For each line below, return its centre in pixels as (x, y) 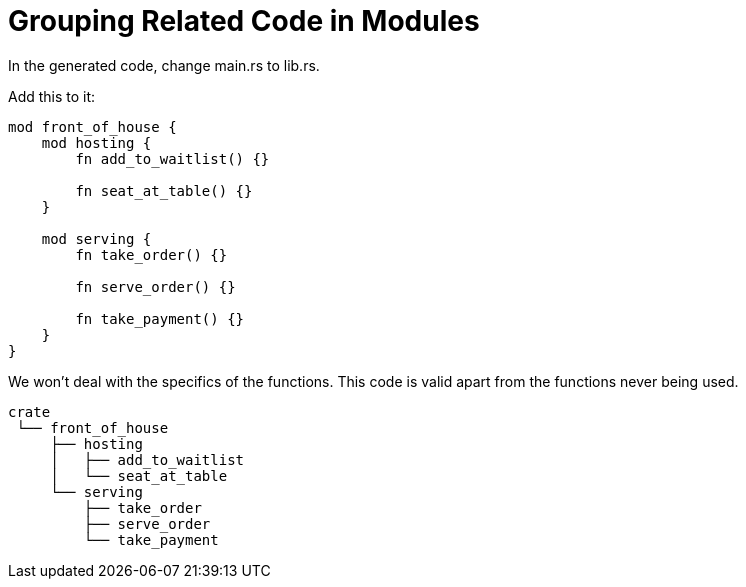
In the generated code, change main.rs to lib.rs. (164, 65)
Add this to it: (52, 96)
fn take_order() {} (151, 254)
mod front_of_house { (92, 126)
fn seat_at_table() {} (164, 190)
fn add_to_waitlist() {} (172, 158)
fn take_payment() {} (160, 318)
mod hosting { (96, 142)
